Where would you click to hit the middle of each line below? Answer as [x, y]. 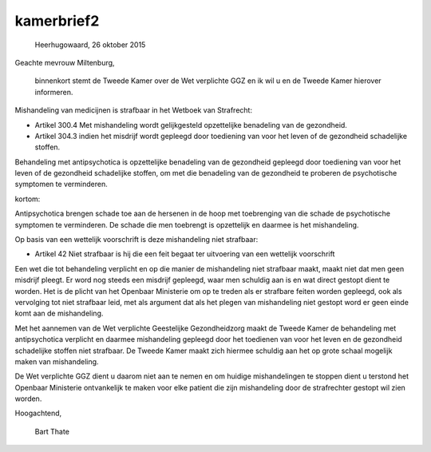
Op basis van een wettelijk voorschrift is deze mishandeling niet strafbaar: [136, 240]
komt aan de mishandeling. [59, 313]
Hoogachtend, [38, 413]
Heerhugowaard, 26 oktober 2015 [90, 45]
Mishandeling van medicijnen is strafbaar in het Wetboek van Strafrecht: [134, 110]
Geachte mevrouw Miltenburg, [65, 62]
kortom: [28, 199]
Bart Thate [52, 431]
